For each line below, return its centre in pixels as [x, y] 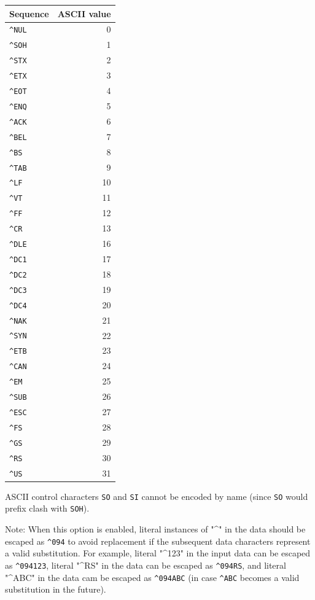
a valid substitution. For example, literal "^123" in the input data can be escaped [158, 553]
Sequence [29, 13]
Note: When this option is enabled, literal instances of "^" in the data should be [155, 529]
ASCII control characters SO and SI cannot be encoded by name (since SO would [157, 496]
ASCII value [84, 13]
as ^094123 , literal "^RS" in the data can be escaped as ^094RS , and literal [146, 565]
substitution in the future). [56, 589]
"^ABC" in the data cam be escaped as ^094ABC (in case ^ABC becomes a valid [152, 577]
